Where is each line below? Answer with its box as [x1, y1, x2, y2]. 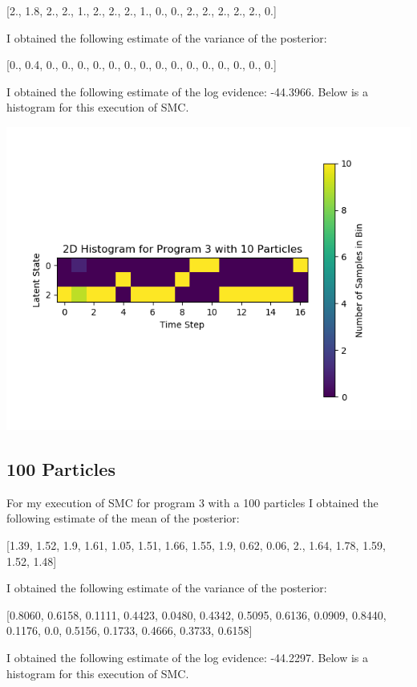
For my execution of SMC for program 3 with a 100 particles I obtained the [6, 494, 379, 510]
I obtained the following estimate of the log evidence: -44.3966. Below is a [6, 83, 369, 100]
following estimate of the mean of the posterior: [6, 510, 240, 526]
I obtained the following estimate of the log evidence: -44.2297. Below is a [6, 648, 369, 665]
